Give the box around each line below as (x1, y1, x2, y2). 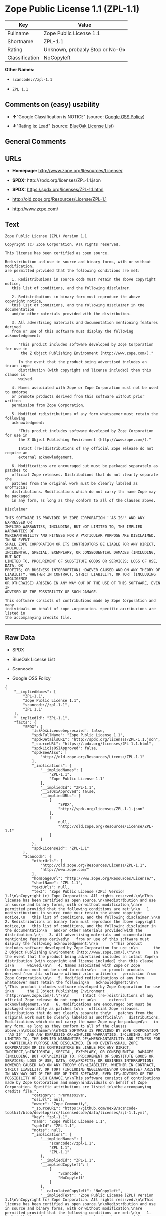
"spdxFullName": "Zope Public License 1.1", (31, 732, 125, 737)
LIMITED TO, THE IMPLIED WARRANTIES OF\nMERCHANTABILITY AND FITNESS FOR (5, 1036, 161, 1041)
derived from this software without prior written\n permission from (5, 971, 156, 976)
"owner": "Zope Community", (31, 1101, 90, 1106)
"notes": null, (31, 1127, 63, 1133)
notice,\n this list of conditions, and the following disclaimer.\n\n (5, 915, 161, 920)
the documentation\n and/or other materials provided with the (5, 928, 142, 933)
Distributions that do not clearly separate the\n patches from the (5, 1010, 154, 1015)
